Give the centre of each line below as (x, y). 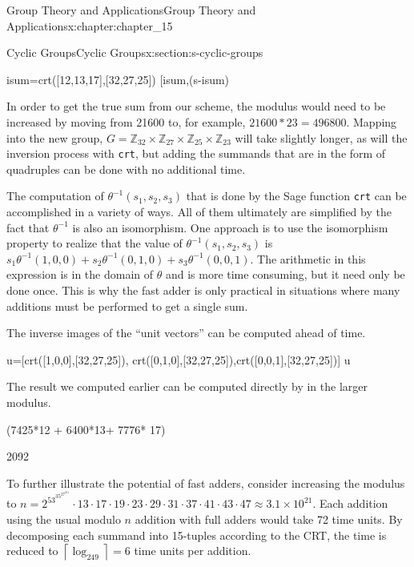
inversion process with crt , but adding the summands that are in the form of (196, 153)
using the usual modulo (64, 519)
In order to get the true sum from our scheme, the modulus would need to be (196, 106)
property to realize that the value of (94, 243)
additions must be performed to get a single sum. (127, 306)
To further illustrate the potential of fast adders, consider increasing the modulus (206, 483)
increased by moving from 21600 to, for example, (126, 121)
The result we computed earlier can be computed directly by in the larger (187, 386)
